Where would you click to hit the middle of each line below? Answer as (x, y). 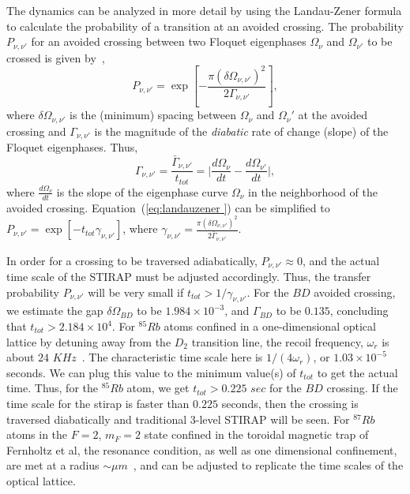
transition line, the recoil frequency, (277, 341)
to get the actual (357, 372)
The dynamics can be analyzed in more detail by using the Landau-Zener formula (204, 10)
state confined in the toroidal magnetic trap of (256, 434)
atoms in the (37, 434)
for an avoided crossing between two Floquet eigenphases (169, 41)
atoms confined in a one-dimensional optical (270, 326)
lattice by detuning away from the (89, 341)
